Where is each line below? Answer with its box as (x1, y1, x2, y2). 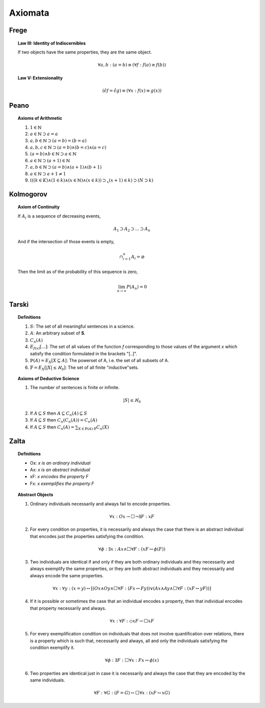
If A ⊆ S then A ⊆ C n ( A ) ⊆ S (30, 410, 87, 417)
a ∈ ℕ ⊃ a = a (30, 131, 58, 137)
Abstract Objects (18, 492, 53, 498)
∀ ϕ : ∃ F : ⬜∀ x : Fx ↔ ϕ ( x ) (105, 657, 159, 663)
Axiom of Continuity (18, 204, 60, 210)
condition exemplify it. (30, 645, 75, 651)
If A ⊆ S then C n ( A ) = (30, 424, 75, 431)
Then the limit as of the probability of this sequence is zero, (18, 268, 138, 275)
